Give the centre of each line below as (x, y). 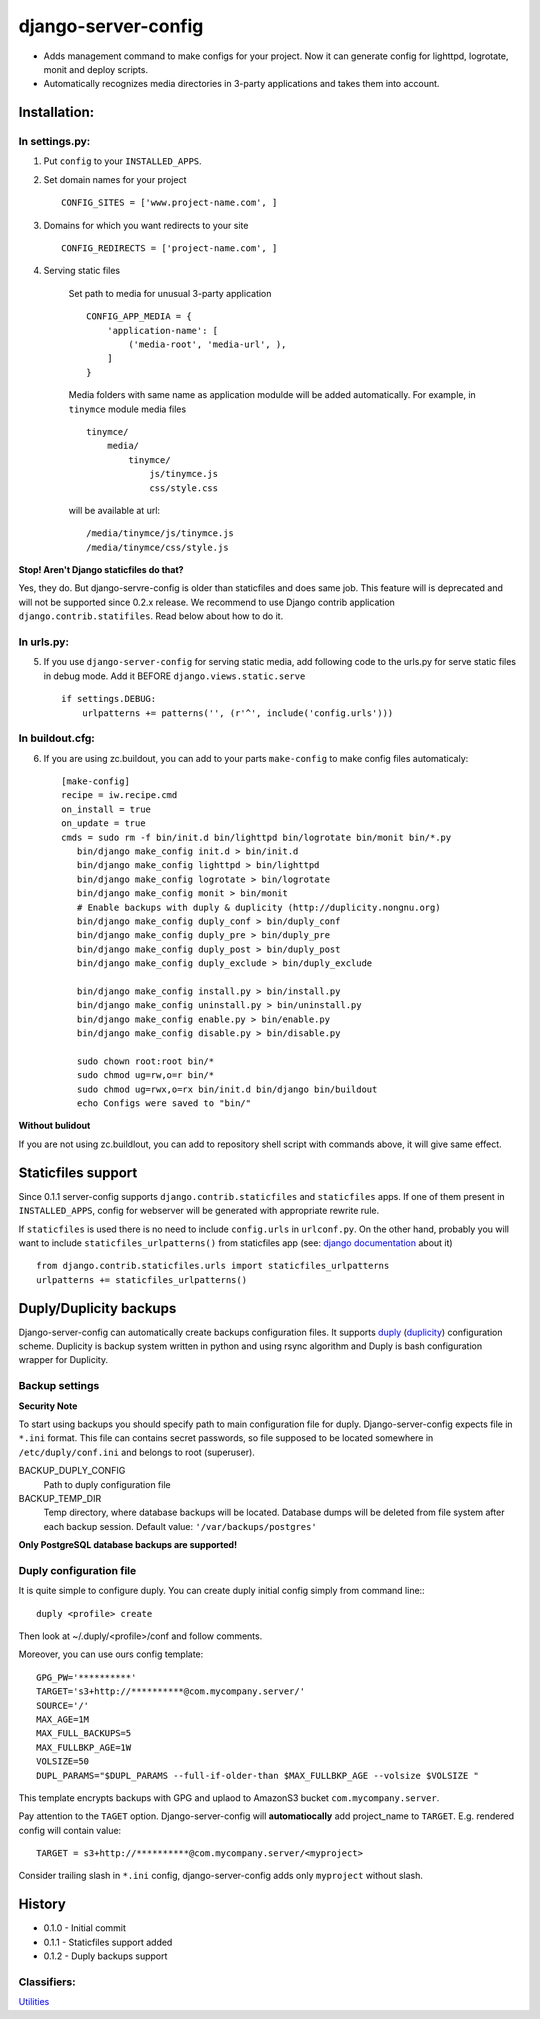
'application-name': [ (162, 330)
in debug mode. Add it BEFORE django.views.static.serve (174, 676)
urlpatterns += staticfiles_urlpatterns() (142, 1279)
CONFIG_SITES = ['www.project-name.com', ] (169, 203)
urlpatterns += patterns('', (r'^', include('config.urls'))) (237, 713)
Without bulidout (54, 1126)
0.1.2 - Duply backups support (105, 1956)
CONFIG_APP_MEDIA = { (139, 316)
